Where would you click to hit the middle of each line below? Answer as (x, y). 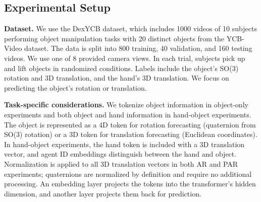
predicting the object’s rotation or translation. (75, 87)
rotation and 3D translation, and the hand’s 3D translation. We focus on (117, 78)
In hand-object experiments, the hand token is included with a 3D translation (124, 144)
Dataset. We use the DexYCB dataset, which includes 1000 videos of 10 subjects (130, 28)
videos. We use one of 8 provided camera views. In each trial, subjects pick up (125, 58)
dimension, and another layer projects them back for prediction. (103, 193)
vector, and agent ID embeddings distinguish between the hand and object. (120, 154)
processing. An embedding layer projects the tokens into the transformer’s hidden (130, 184)
